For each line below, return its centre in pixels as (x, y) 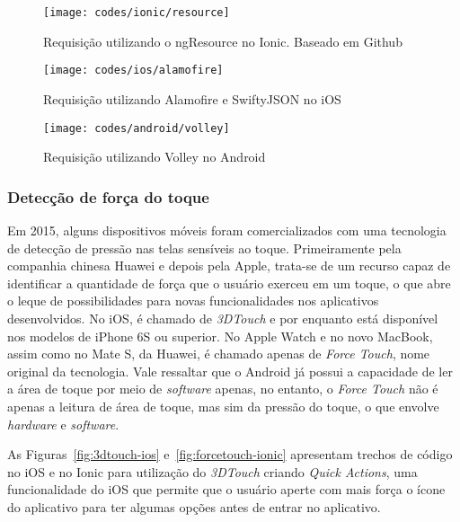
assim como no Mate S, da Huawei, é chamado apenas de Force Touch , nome (219, 354)
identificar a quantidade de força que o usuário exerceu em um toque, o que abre (229, 283)
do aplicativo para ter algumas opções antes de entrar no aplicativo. (194, 506)
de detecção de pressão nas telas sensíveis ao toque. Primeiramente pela (204, 248)
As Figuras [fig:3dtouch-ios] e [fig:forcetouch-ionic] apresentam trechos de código (230, 454)
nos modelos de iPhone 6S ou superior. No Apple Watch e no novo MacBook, (220, 336)
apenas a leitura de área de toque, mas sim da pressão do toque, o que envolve (223, 406)
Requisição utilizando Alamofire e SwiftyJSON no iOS (192, 98)
